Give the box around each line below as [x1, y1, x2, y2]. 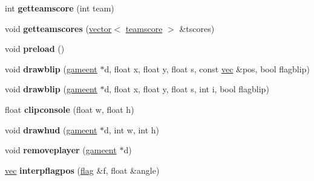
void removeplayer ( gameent [5, 144, 117, 156]
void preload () [5, 42, 65, 55]
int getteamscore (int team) [5, 2, 114, 14]
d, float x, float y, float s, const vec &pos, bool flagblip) [104, 62, 310, 75]
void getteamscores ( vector [5, 22, 112, 34]
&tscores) [179, 22, 215, 34]
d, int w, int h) [104, 123, 160, 136]
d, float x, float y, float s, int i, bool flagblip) [104, 83, 269, 95]
